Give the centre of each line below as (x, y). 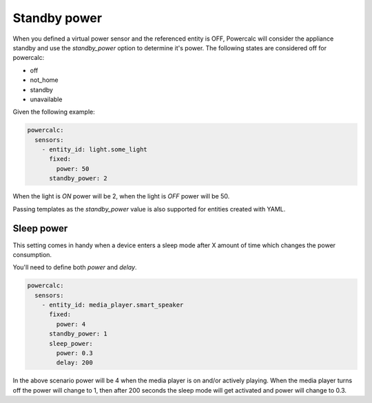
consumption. (32, 254)
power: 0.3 (74, 353)
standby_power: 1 (79, 334)
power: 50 (73, 168)
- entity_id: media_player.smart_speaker (113, 305)
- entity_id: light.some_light (94, 149)
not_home (44, 80)
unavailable (46, 99)
